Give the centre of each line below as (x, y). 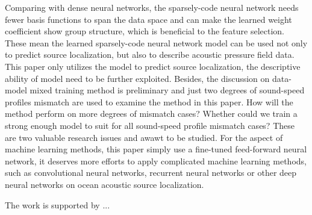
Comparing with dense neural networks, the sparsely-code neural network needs (152, 7)
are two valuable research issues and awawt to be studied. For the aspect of (144, 137)
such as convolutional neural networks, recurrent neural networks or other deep (151, 173)
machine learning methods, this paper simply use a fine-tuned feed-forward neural (156, 149)
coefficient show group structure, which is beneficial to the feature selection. (145, 31)
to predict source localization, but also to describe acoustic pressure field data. (150, 55)
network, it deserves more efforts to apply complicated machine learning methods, (156, 160)
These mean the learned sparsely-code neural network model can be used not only (156, 42)
